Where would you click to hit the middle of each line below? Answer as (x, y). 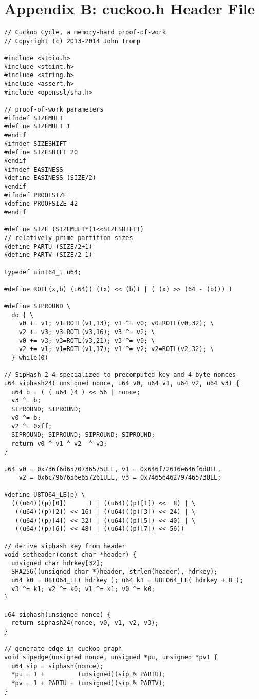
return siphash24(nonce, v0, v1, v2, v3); (85, 623)
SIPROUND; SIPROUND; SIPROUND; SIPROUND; (83, 435)
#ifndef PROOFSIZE (35, 195)
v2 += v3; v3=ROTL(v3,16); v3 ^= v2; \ (87, 332)
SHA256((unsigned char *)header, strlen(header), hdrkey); (115, 572)
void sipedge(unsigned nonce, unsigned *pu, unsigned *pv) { (111, 658)
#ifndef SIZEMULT (34, 118)
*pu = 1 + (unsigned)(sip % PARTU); (89, 675)
